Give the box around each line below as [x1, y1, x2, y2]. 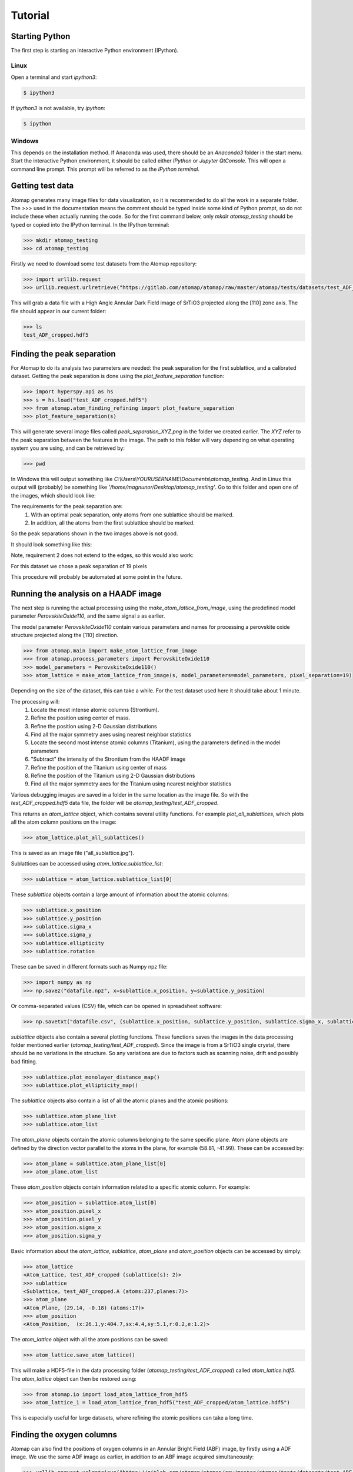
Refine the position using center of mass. [31, 714, 131, 721]
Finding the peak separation [11, 349, 116, 359]
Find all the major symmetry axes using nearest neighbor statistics [31, 731, 192, 738]
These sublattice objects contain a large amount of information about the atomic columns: [11, 891, 229, 898]
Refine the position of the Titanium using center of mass [31, 764, 167, 771]
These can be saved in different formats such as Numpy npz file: [11, 963, 168, 970]
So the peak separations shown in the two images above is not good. [11, 530, 178, 537]
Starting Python [11, 31, 71, 41]
